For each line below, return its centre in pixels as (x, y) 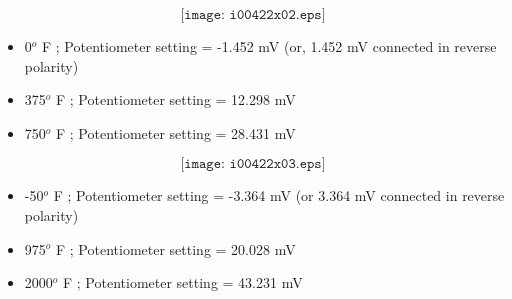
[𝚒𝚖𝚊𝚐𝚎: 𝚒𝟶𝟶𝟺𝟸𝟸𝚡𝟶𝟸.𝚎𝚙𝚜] (253, 15)
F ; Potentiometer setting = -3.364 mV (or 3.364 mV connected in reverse (279, 195)
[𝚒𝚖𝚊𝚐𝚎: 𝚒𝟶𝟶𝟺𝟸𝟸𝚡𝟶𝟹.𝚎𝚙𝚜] (253, 164)
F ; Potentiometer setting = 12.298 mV (176, 99)
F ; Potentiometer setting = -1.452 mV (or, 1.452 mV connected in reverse (269, 46)
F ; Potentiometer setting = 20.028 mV (176, 248)
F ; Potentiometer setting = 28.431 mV (176, 132)
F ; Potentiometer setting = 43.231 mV (183, 282)
